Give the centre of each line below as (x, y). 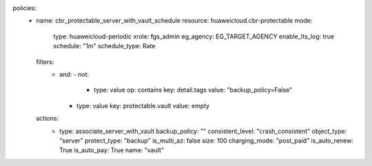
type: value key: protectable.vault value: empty (143, 105)
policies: (25, 8)
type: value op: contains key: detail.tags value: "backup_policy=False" (193, 90)
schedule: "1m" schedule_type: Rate (104, 46)
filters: (45, 61)
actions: (47, 118)
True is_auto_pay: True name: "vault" (112, 150)
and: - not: (74, 74)
